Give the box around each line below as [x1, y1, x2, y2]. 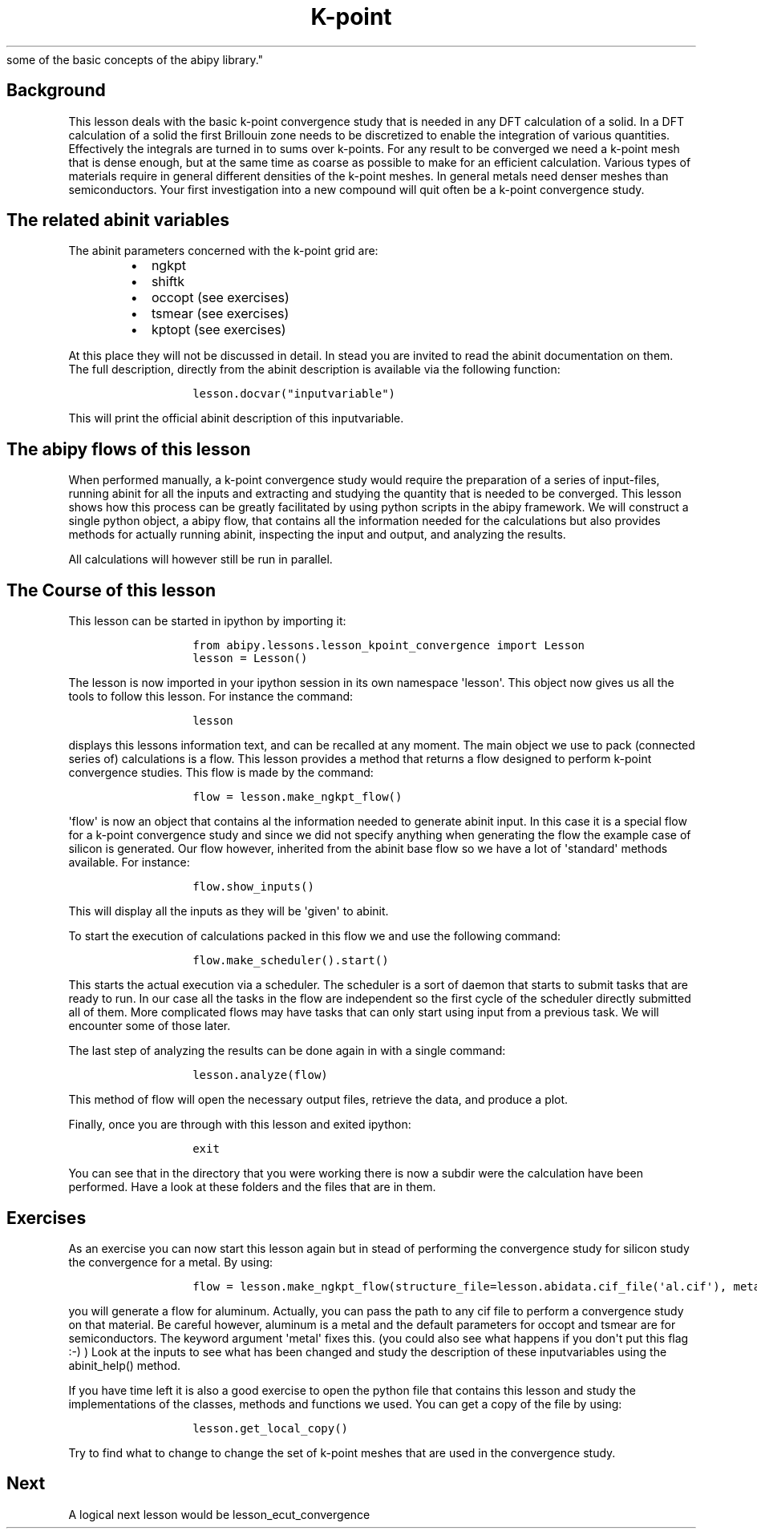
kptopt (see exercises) [151, 321, 286, 338]
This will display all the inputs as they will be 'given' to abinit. [68, 904, 389, 919]
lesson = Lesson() [192, 652, 308, 665]
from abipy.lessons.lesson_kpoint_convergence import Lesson [192, 639, 585, 652]
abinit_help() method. [68, 1358, 181, 1372]
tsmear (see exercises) [151, 305, 289, 322]
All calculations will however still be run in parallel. [68, 552, 333, 567]
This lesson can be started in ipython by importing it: [68, 614, 346, 628]
